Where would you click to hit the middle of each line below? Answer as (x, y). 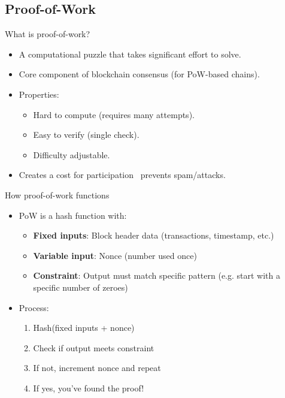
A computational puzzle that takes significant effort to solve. (130, 54)
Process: (34, 307)
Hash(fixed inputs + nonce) (84, 328)
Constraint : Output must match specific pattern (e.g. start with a (157, 275)
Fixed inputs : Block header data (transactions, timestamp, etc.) (154, 235)
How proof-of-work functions (57, 195)
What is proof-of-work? (48, 34)
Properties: (39, 94)
